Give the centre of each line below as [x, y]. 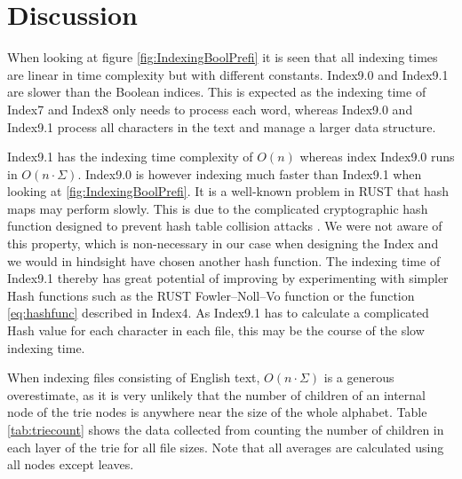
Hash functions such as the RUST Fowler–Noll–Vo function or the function [211, 295]
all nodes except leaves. [71, 464]
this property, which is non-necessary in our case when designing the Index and [223, 243]
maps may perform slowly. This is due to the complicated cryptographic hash [218, 208]
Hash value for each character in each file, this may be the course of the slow [216, 330]
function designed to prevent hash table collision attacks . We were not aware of [225, 226]
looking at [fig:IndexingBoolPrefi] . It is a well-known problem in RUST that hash [228, 191]
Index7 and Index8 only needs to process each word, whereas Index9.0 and [210, 109]
